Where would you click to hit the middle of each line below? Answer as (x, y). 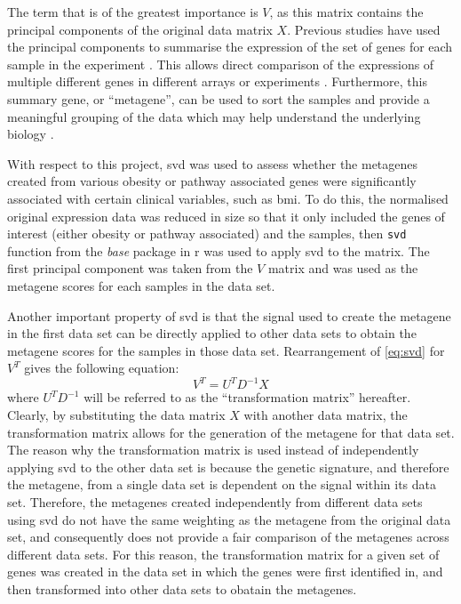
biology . (31, 134)
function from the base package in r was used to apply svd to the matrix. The (219, 250)
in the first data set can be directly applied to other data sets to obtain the (212, 333)
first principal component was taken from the (130, 268)
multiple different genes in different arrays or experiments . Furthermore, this (217, 81)
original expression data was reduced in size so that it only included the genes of (226, 216)
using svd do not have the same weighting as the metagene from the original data (229, 519)
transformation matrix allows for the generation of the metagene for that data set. (231, 432)
